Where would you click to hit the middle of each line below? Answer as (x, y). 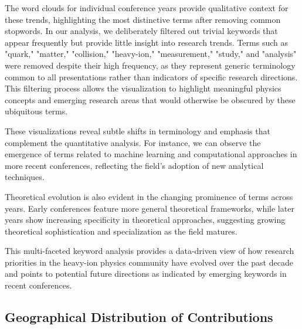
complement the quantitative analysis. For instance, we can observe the (133, 142)
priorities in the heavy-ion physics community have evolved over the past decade (149, 262)
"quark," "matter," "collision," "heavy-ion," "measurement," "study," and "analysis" (151, 54)
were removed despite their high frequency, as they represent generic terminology (150, 65)
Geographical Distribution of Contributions (139, 317)
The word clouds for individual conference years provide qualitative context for (147, 8)
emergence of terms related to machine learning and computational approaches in (151, 154)
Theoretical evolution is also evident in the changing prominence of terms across (149, 196)
